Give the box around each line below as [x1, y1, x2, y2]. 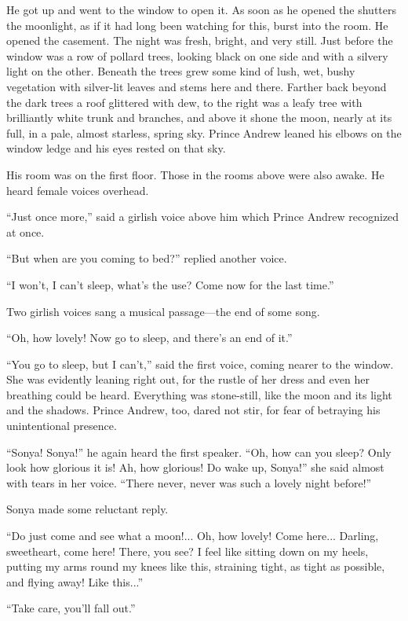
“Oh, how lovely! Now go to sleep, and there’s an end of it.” [6, 329, 293, 346]
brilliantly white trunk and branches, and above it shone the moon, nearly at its [6, 109, 392, 126]
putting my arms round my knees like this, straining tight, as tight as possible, [6, 558, 385, 575]
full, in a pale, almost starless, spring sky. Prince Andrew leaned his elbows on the [6, 124, 402, 141]
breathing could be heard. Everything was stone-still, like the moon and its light [6, 386, 392, 402]
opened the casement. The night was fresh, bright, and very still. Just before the [6, 32, 393, 49]
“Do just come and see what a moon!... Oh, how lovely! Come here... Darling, [6, 527, 379, 544]
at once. [6, 223, 45, 240]
